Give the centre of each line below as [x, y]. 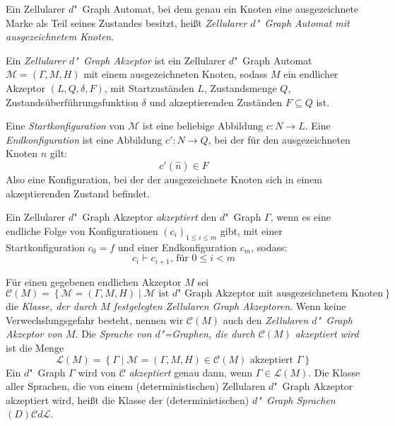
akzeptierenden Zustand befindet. [78, 193]
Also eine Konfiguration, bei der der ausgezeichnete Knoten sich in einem [164, 179]
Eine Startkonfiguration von [65, 126]
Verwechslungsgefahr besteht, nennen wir [95, 319]
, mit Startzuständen [149, 87]
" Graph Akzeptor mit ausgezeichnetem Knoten [281, 294]
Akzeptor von [34, 334]
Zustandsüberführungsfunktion [72, 102]
